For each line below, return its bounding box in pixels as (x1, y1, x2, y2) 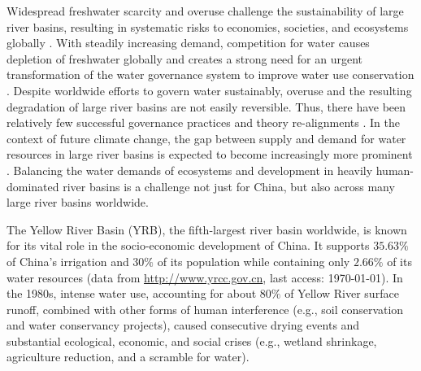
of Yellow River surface (284, 285, 399, 302)
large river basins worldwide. (7, 194, 149, 211)
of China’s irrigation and (7, 252, 129, 269)
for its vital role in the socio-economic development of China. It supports (7, 237, 370, 254)
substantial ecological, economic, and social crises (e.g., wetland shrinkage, (7, 332, 377, 349)
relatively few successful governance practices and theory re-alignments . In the (7, 114, 400, 131)
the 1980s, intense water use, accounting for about (7, 285, 257, 302)
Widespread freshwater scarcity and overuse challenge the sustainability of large (7, 2, 404, 19)
